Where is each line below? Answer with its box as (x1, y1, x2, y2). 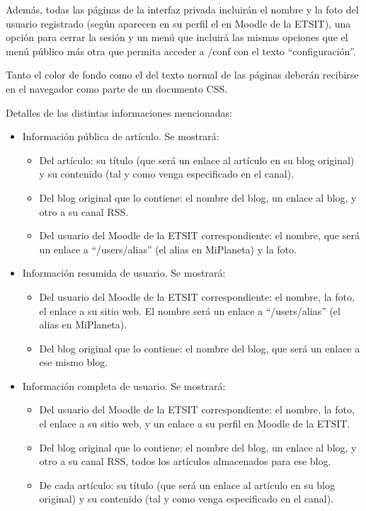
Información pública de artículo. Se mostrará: (22, 129, 219, 144)
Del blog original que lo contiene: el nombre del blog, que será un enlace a (39, 340, 360, 355)
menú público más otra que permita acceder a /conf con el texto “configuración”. (6, 43, 356, 58)
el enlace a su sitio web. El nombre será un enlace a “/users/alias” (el (39, 303, 341, 318)
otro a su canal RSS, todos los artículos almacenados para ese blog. (39, 454, 331, 469)
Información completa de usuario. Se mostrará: (22, 378, 226, 393)
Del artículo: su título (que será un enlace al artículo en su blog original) (39, 152, 355, 167)
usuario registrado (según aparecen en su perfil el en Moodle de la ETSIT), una (6, 16, 351, 30)
